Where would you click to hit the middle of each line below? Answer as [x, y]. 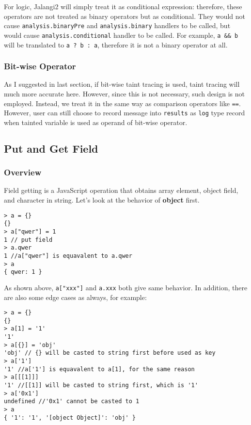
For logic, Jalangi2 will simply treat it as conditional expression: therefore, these [123, 6]
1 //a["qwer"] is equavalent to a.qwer [68, 256]
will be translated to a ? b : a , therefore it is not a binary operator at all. [116, 44]
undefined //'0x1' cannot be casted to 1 [72, 401]
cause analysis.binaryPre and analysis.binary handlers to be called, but [117, 25]
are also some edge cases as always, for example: [75, 297]
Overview [23, 172]
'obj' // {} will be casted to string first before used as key [110, 353]
